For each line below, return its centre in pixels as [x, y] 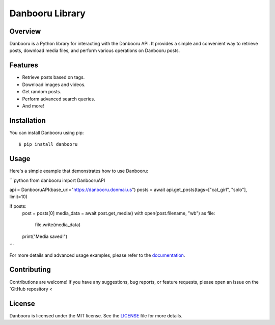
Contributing [30, 270]
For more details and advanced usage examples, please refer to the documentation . [97, 255]
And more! [33, 106]
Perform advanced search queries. [59, 99]
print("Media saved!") [45, 236]
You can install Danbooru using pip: [47, 132]
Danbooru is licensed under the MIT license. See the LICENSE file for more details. [96, 315]
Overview [25, 31]
